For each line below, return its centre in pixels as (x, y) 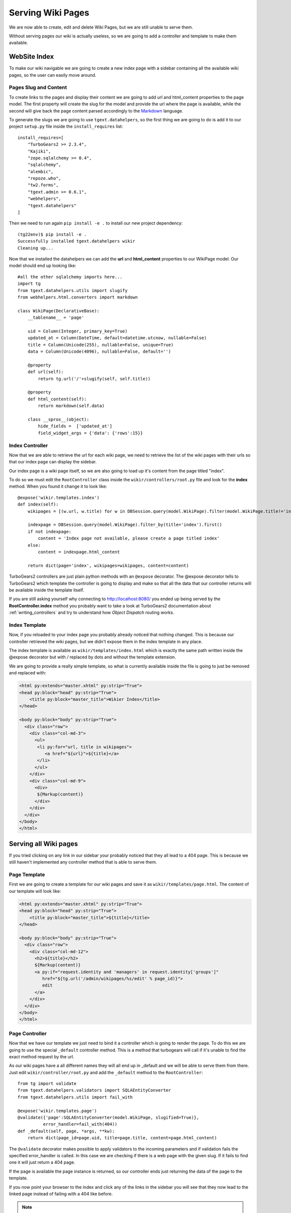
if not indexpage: (49, 532)
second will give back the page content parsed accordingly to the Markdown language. (96, 111)
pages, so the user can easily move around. (53, 75)
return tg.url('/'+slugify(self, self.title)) (94, 379)
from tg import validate (47, 1084)
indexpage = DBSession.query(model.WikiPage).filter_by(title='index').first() (125, 525)
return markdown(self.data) (71, 406)
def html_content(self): (57, 399)
